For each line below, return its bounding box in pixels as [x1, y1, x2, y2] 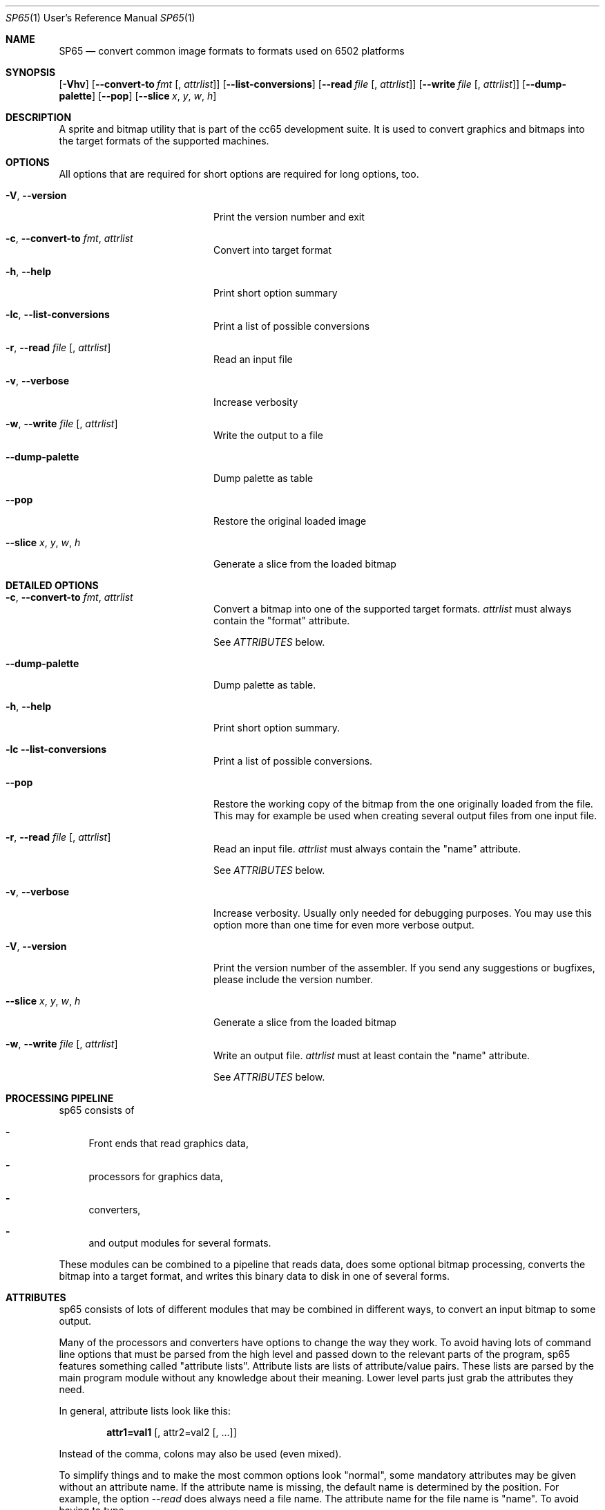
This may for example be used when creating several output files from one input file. [213, 810, 597, 821]
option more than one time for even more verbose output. [213, 919, 474, 931]
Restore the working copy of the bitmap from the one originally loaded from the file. [213, 798, 593, 810]
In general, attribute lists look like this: [59, 1405, 231, 1417]
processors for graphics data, [88, 1171, 223, 1182]
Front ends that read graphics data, [88, 1137, 249, 1149]
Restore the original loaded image [213, 515, 367, 527]
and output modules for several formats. [88, 1237, 271, 1249]
